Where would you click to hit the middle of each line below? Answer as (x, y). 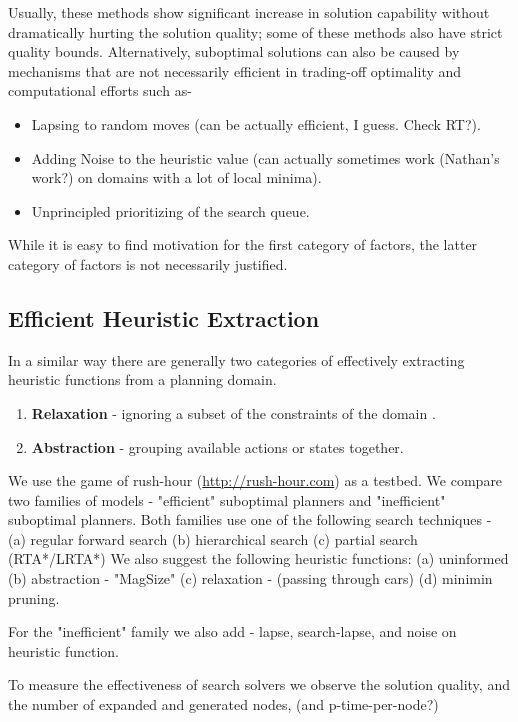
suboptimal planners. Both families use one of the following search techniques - (250, 519)
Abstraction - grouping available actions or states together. (217, 446)
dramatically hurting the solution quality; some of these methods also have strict (255, 31)
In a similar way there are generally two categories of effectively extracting (236, 359)
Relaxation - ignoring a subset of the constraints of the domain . (233, 412)
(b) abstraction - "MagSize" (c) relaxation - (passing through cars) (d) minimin (250, 578)
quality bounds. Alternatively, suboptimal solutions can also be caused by (234, 51)
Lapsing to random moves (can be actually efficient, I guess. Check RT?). (256, 123)
